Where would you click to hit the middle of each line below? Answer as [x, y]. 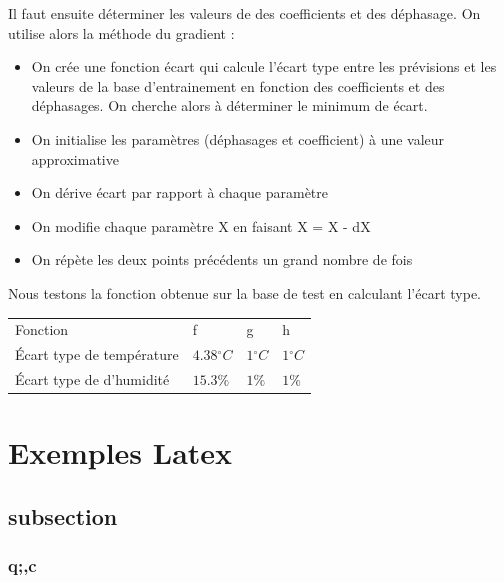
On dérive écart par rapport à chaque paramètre [180, 192]
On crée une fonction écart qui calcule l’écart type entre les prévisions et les [264, 66]
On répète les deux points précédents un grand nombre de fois [222, 259]
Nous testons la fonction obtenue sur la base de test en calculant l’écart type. [245, 292]
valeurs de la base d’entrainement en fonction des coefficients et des [238, 85]
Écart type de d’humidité [92, 378]
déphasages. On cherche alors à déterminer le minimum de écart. [229, 105]
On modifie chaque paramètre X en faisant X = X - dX [201, 225]
